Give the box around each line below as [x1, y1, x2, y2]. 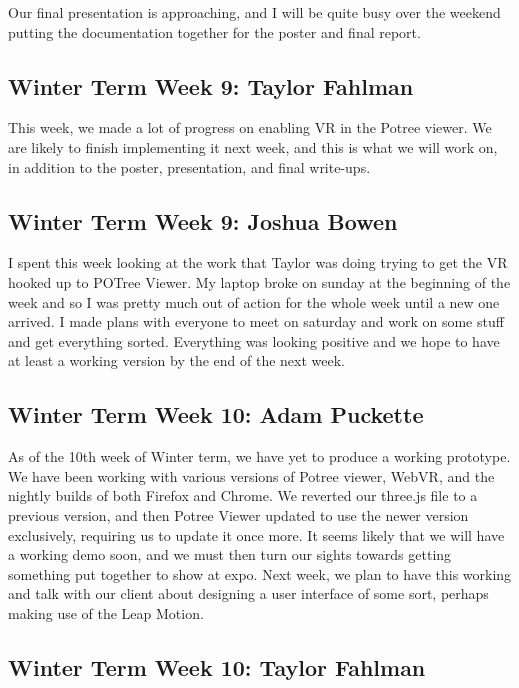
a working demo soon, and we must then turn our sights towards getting [8, 544, 452, 565]
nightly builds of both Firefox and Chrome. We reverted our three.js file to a [8, 485, 478, 506]
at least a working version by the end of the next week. [8, 350, 345, 371]
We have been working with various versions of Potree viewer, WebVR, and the [8, 465, 495, 486]
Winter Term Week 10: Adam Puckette [8, 399, 424, 430]
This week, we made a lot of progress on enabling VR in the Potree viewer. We [8, 117, 492, 138]
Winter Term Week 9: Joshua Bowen [8, 205, 398, 236]
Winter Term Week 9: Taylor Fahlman [8, 70, 414, 101]
